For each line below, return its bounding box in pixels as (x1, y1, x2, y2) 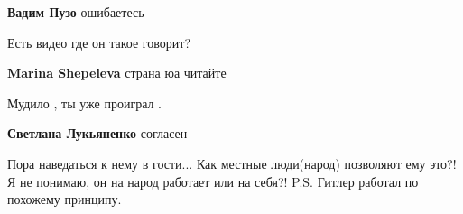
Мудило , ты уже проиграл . (7, 93, 162, 112)
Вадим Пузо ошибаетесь (7, 3, 144, 21)
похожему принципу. (7, 190, 122, 209)
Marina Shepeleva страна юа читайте (7, 63, 227, 82)
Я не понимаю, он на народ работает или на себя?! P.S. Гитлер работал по (7, 172, 419, 191)
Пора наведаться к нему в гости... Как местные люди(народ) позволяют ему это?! (7, 154, 457, 172)
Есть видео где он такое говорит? (7, 33, 190, 51)
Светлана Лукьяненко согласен (7, 124, 188, 143)
